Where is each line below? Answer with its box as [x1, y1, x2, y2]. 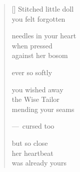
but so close [11, 137, 48, 148]
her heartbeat [11, 147, 53, 158]
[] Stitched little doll [11, 4, 74, 14]
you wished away [11, 84, 63, 94]
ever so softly [11, 67, 52, 77]
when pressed [11, 40, 52, 50]
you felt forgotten [11, 13, 65, 24]
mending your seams [11, 103, 74, 114]
